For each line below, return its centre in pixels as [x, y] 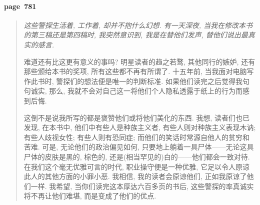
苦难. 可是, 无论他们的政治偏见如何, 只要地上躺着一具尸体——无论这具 [139, 147]
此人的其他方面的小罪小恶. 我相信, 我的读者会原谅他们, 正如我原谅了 [135, 176]
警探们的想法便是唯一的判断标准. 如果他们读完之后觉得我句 [153, 81]
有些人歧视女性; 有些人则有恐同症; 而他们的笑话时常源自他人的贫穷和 [136, 137]
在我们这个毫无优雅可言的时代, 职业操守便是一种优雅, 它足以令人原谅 [136, 166]
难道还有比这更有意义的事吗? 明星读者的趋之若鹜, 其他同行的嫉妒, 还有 [139, 61]
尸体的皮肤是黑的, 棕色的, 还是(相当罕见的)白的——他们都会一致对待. [137, 156]
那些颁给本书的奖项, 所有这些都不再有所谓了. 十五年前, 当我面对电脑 [135, 71]
